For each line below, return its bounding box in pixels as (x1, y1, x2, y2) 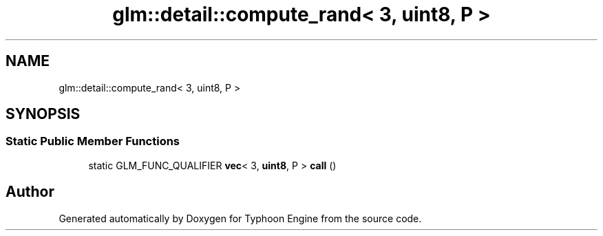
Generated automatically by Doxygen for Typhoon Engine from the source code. (59, 212, 422, 224)
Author (6, 183, 54, 201)
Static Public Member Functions (6, 134, 180, 149)
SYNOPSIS (6, 105, 81, 123)
